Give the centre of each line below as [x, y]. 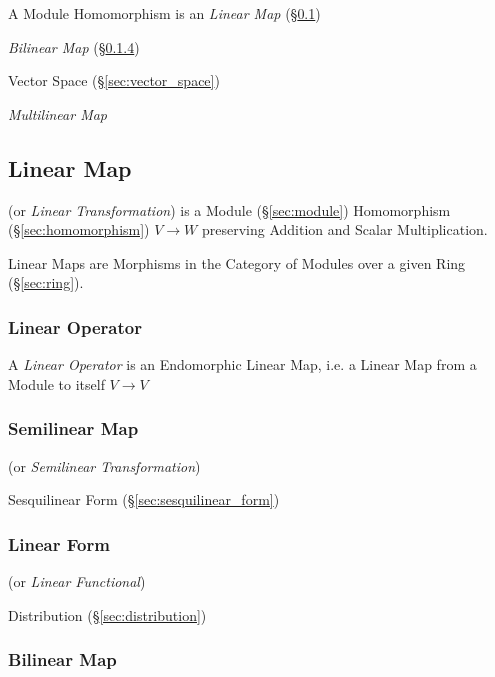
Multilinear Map [58, 113]
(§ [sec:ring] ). [46, 282]
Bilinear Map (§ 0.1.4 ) [74, 46]
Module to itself [56, 383]
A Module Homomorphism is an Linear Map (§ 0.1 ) [164, 13]
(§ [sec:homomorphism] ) [79, 229]
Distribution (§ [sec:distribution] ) [107, 614]
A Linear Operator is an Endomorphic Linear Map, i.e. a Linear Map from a [242, 364]
